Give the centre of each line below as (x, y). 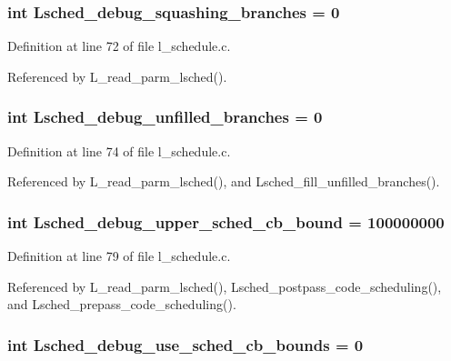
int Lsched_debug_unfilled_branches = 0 (165, 117)
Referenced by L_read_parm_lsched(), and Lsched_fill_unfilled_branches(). (224, 181)
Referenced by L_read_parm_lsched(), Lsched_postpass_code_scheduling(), (225, 286)
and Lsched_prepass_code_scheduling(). (122, 304)
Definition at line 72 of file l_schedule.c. (119, 46)
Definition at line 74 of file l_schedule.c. (119, 150)
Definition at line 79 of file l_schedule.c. (119, 256)
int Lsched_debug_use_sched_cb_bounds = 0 (185, 344)
